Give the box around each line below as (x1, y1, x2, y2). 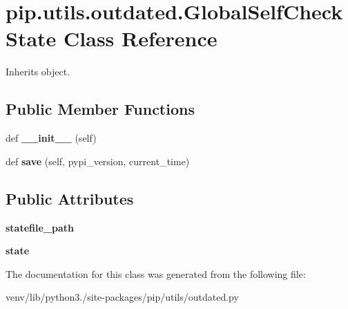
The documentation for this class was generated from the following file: (6, 266, 306, 281)
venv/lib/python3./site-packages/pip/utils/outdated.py (6, 290, 239, 304)
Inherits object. (6, 64, 70, 79)
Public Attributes (6, 187, 134, 209)
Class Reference (64, 24, 217, 53)
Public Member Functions (6, 98, 195, 120)
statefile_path (6, 220, 75, 234)
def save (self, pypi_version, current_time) (6, 153, 190, 168)
